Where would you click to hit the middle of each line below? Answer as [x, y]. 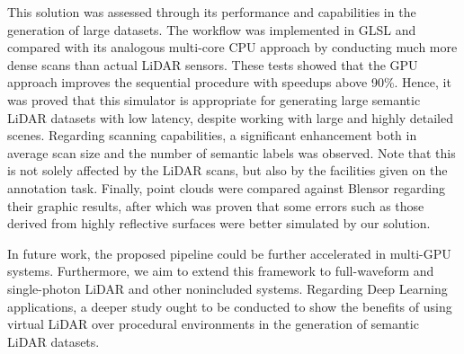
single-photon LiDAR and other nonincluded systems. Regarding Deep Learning [228, 288]
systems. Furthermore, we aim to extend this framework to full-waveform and [221, 271]
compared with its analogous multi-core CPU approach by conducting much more [232, 47]
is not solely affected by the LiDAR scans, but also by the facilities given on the [228, 170]
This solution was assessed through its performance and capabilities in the [212, 12]
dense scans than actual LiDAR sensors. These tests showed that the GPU [213, 64]
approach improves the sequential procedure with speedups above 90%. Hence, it [229, 82]
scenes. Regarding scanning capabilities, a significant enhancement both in [212, 135]
